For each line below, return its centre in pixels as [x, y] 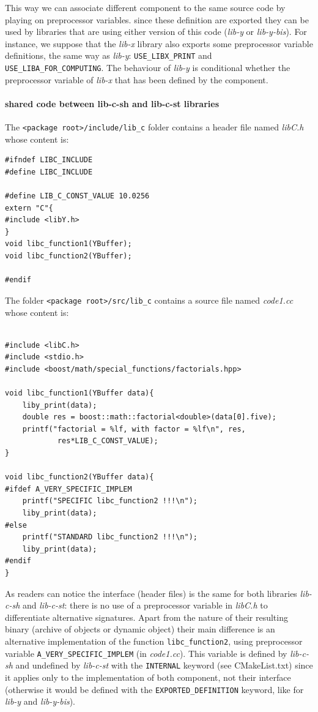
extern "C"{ [29, 208]
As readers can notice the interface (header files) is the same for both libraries [151, 593]
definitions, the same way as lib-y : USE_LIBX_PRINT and [109, 55]
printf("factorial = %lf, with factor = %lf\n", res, [134, 429]
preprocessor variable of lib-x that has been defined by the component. [137, 79]
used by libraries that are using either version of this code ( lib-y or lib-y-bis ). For [156, 32]
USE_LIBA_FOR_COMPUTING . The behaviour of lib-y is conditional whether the [148, 68]
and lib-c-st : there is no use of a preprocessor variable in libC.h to [145, 605]
